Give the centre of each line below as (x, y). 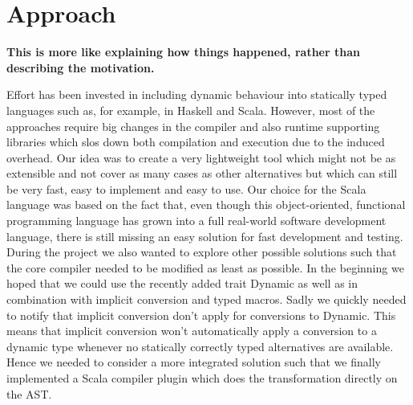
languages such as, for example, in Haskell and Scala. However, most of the (191, 110)
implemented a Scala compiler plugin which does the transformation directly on (202, 378)
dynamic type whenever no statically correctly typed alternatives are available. (200, 346)
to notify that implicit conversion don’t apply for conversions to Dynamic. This (201, 315)
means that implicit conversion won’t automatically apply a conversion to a (192, 331)
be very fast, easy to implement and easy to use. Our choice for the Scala (186, 188)
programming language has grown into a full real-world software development (196, 221)
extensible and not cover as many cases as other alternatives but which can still (202, 173)
